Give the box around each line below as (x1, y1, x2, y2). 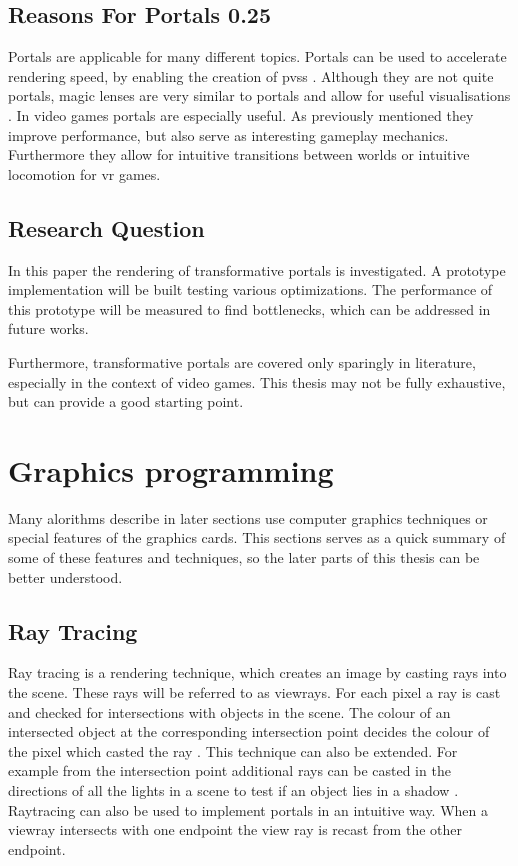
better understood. (8, 566, 123, 587)
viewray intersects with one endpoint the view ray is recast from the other (8, 819, 462, 840)
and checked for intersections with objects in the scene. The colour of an (8, 701, 451, 722)
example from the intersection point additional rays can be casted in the (8, 760, 451, 781)
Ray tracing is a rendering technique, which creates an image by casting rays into (8, 662, 507, 683)
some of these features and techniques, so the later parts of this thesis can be (8, 547, 480, 568)
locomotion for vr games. (8, 163, 161, 184)
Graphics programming (8, 449, 334, 490)
